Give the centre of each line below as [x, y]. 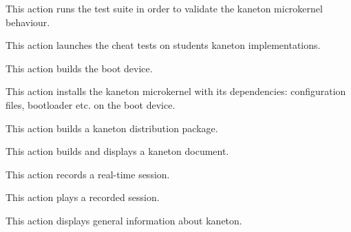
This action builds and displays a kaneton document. [117, 151]
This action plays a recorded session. [83, 197]
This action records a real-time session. [88, 174]
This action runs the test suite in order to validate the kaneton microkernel [164, 8]
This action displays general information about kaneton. [124, 220]
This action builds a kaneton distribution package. [112, 128]
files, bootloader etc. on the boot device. [91, 104]
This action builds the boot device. [79, 68]
